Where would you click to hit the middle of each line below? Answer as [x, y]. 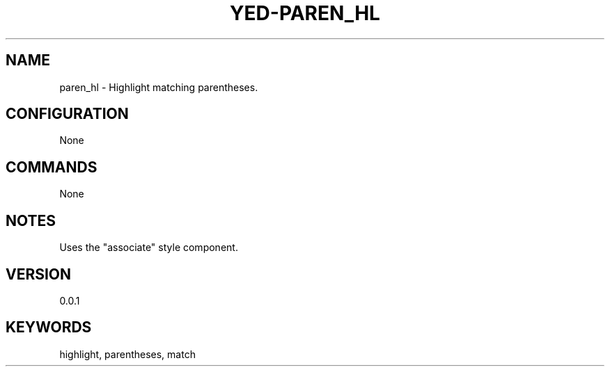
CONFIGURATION [67, 114]
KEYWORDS [49, 327]
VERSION [39, 274]
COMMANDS [52, 167]
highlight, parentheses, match [127, 354]
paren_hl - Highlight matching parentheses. [159, 87]
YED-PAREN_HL [305, 13]
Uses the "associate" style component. [149, 248]
